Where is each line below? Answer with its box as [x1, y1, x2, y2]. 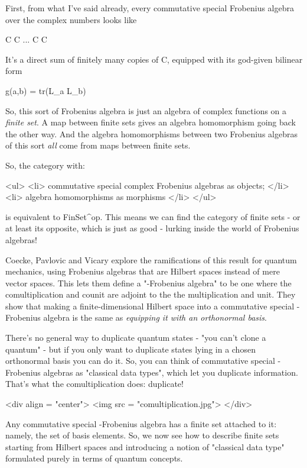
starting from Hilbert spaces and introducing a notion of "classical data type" [5, 440, 285, 453]
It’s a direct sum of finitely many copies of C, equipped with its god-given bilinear [5, 53, 303, 65]
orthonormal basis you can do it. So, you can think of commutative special [5, 354, 275, 367]
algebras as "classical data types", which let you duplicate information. [43, 366, 298, 378]
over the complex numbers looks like [5, 13, 137, 25]
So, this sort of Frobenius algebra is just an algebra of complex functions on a [5, 104, 287, 117]
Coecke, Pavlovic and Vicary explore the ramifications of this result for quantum [5, 253, 297, 266]
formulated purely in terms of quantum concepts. [5, 452, 183, 464]
